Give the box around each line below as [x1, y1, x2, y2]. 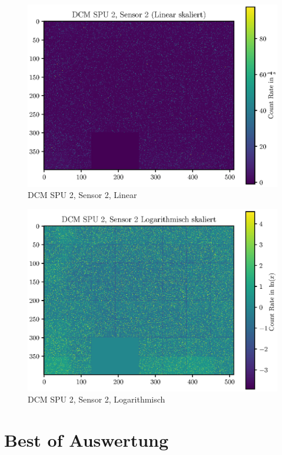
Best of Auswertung [4, 427, 169, 451]
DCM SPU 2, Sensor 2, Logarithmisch [28, 393, 165, 405]
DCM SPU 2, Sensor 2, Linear [28, 189, 137, 201]
